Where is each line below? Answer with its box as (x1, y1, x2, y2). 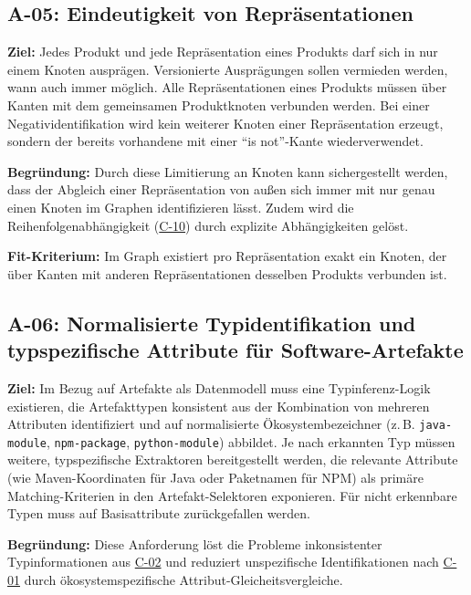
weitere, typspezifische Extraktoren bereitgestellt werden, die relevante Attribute (7, 450, 458, 469)
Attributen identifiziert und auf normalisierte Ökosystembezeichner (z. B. (7, 414, 415, 433)
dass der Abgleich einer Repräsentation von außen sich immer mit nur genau (7, 180, 435, 199)
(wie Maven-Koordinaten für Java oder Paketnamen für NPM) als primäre (7, 468, 424, 487)
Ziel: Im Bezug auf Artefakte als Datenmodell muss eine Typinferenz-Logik (7, 378, 431, 397)
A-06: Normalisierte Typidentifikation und (7, 308, 416, 337)
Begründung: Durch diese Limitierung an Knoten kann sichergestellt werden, (7, 162, 448, 181)
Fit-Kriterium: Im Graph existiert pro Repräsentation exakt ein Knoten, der (7, 246, 447, 266)
